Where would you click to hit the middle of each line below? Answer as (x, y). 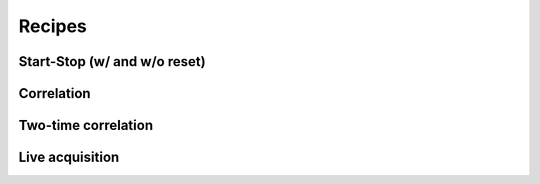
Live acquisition (69, 157)
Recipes (52, 26)
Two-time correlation (86, 125)
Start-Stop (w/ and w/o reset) (112, 61)
